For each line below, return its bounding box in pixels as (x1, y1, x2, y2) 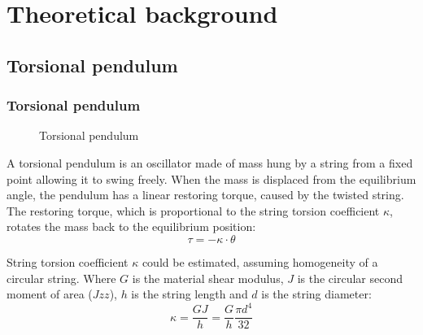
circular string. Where (7, 269, 116, 286)
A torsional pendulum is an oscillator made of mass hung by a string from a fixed (7, 154, 413, 171)
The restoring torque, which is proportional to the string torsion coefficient (7, 202, 380, 219)
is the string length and (131, 285, 248, 302)
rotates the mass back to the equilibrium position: (7, 218, 256, 235)
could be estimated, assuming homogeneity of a (142, 253, 378, 270)
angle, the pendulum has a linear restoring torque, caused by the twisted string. (7, 186, 404, 203)
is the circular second (297, 269, 403, 286)
